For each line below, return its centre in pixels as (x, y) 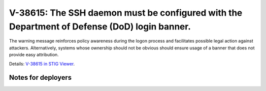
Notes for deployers (40, 78)
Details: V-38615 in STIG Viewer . (42, 64)
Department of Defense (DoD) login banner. (100, 26)
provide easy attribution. (34, 55)
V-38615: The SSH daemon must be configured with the (126, 13)
